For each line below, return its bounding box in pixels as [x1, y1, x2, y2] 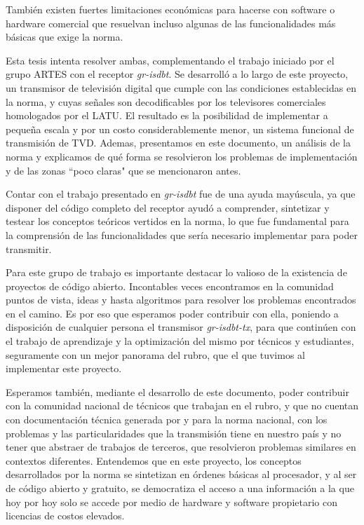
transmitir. [6, 241, 52, 256]
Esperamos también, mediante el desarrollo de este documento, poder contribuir [6, 384, 349, 399]
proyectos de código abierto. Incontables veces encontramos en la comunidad [6, 278, 334, 293]
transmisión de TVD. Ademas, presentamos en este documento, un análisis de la [6, 135, 351, 150]
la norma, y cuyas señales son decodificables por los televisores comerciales [6, 94, 326, 109]
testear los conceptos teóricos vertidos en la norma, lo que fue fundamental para [6, 214, 349, 229]
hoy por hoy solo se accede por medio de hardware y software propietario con [6, 494, 337, 509]
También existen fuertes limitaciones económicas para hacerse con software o [6, 2, 335, 16]
